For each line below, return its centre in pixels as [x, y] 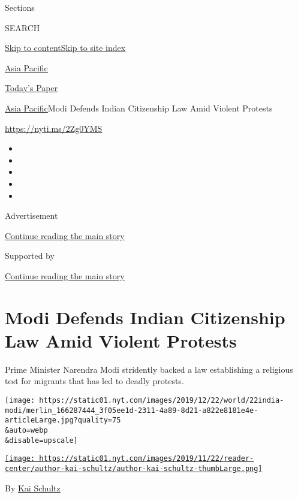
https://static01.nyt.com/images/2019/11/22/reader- [147, 459]
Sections [20, 7]
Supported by [30, 256]
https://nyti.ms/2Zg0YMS [54, 128]
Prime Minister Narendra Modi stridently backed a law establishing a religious [149, 369]
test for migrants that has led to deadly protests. [94, 381]
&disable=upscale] [41, 440]
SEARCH [22, 27]
